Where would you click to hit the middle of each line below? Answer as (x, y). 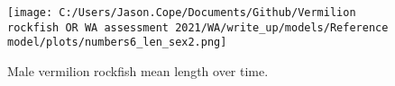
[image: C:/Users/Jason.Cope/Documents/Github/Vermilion (182, 13)
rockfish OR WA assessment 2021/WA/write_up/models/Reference (198, 27)
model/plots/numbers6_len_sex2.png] (117, 43)
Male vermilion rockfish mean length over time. (138, 70)
